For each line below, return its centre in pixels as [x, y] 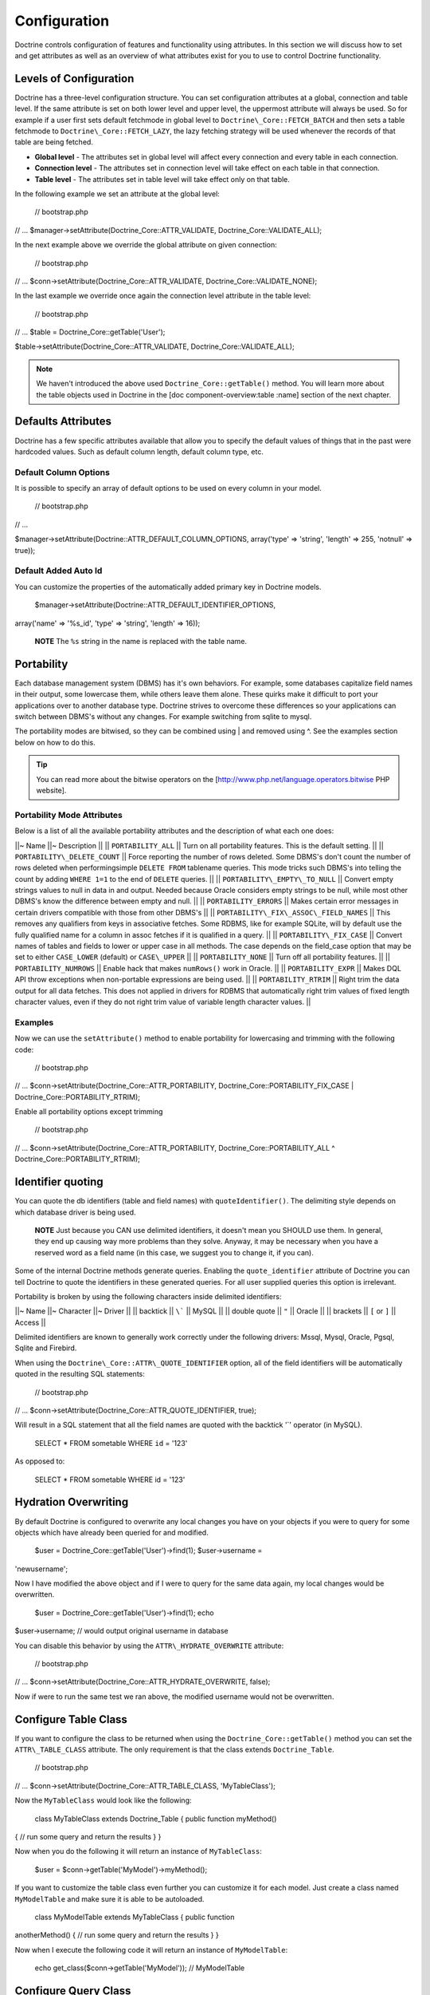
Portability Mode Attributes [68, 815]
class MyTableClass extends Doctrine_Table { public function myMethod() [156, 1819]
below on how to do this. [55, 742]
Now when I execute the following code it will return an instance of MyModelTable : [151, 1950]
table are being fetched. [54, 142]
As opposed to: [40, 1461]
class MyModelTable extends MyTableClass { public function [135, 1917]
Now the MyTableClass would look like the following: [103, 1800]
